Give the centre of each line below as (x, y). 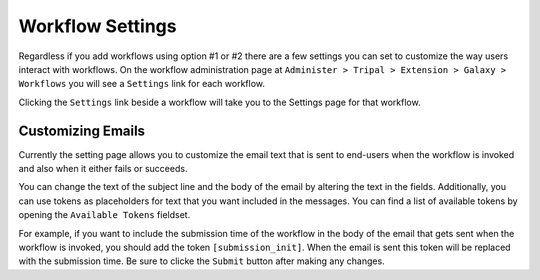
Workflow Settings (97, 26)
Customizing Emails (81, 130)
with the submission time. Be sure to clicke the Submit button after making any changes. (201, 261)
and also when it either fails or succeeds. (103, 169)
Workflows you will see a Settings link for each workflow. (141, 84)
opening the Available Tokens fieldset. (104, 215)
